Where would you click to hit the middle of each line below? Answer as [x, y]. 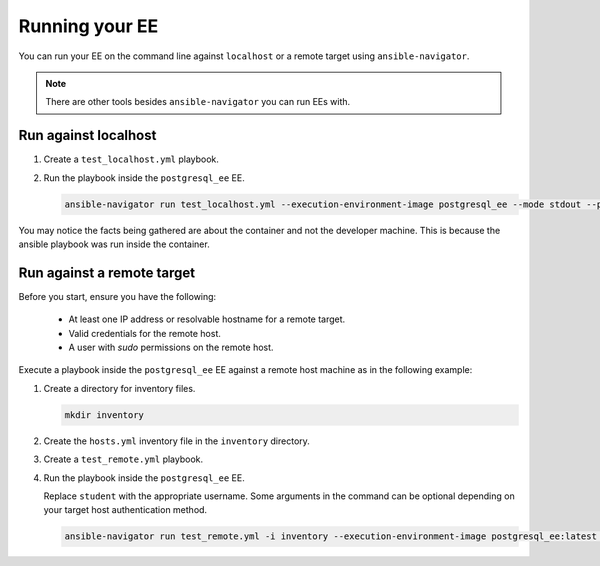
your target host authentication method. [125, 510]
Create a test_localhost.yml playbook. [131, 159]
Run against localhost [87, 135]
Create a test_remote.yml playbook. [123, 459]
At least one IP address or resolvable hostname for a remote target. [207, 319]
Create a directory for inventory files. [119, 388]
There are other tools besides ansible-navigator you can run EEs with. [198, 102]
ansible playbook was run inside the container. [114, 244]
